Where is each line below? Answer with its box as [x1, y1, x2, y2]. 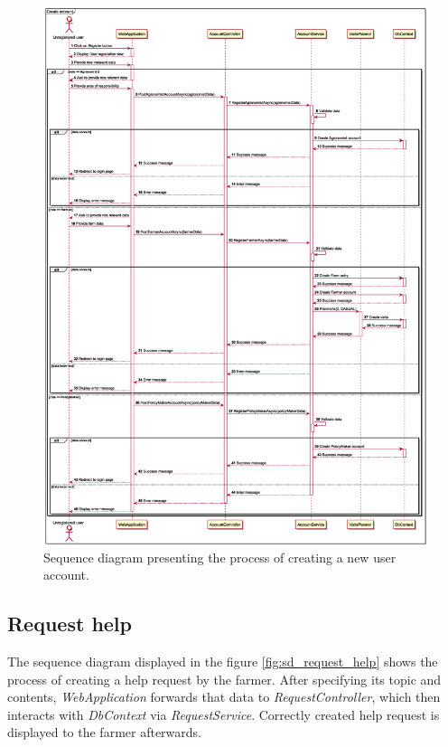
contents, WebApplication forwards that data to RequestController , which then [7, 687, 441, 706]
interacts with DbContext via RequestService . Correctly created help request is [7, 704, 440, 723]
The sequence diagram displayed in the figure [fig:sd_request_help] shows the [7, 651, 438, 670]
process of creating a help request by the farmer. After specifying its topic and [7, 669, 442, 688]
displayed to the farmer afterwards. [7, 723, 201, 742]
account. [43, 565, 89, 584]
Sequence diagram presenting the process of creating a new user [43, 547, 397, 566]
